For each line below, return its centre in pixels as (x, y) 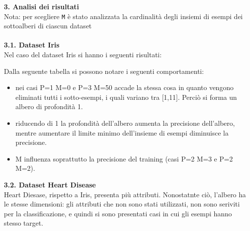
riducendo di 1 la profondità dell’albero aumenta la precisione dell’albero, (125, 123)
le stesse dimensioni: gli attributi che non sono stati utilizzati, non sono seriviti (122, 204)
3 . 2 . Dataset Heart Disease (50, 184)
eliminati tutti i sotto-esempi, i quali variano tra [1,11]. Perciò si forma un (126, 97)
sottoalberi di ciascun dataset (48, 26)
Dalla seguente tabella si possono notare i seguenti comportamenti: (104, 71)
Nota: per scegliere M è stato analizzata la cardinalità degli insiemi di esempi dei (123, 16)
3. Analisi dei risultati (42, 6)
